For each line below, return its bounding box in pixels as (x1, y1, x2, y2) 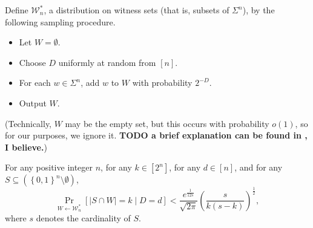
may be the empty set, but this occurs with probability (65, 117, 269, 129)
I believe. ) (5, 140, 47, 153)
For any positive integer (5, 161, 93, 174)
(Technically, (5, 117, 52, 129)
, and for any (234, 161, 283, 174)
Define (5, 4, 28, 16)
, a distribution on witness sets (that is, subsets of (44, 4, 229, 16)
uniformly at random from (58, 56, 156, 68)
